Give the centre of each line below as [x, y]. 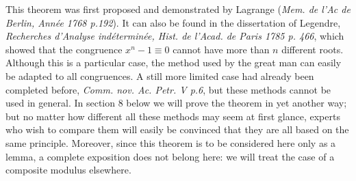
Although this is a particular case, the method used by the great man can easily [174, 62]
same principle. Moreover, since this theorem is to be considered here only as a [171, 142]
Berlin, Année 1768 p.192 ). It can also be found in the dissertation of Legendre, [173, 22]
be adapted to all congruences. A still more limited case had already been [160, 75]
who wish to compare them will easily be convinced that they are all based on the [177, 129]
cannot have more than [221, 49]
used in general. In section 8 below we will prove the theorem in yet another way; [176, 103]
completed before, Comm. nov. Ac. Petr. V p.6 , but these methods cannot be [168, 89]
